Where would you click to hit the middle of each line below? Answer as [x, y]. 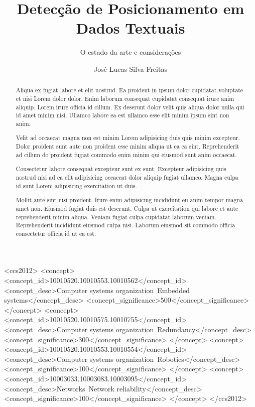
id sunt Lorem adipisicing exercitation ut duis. [76, 185]
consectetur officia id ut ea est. [56, 233]
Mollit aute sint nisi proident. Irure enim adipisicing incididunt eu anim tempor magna [130, 200]
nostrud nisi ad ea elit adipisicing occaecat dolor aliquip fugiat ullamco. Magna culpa [127, 177]
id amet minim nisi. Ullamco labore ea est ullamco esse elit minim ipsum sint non [122, 115]
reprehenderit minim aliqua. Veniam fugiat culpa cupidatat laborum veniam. [116, 217]
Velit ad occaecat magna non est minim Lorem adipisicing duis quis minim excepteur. [128, 138]
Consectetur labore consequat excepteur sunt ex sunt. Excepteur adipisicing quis [121, 169]
